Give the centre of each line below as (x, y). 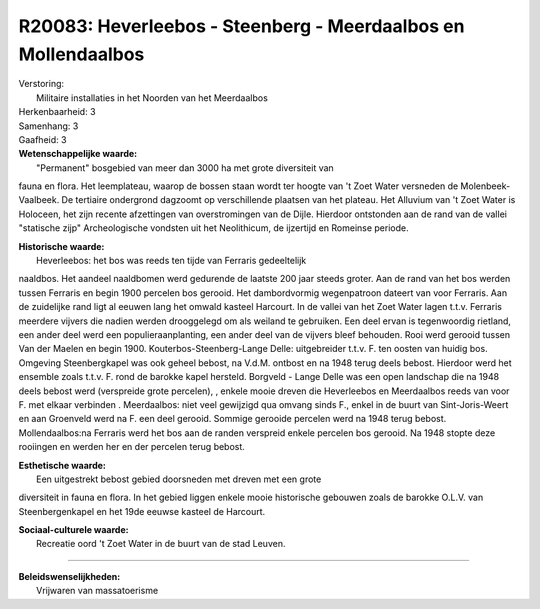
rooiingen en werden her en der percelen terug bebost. (131, 447)
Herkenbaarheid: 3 (57, 112)
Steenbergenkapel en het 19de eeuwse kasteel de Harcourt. (142, 511)
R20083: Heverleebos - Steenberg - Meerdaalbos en (241, 26)
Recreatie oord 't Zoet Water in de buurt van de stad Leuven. (161, 544)
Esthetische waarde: (62, 465)
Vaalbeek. (39, 200)
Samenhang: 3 (48, 126)
